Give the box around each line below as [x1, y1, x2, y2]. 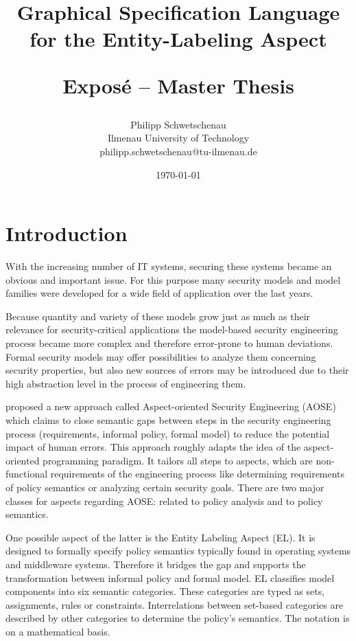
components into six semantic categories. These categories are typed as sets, [5, 584, 325, 598]
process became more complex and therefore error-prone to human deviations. [5, 336, 333, 350]
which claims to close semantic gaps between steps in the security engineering [5, 413, 331, 427]
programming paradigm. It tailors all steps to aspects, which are [43, 453, 313, 467]
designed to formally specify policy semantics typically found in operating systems [5, 543, 351, 558]
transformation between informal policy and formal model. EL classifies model [5, 570, 335, 585]
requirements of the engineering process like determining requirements [50, 466, 345, 481]
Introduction [5, 219, 128, 247]
